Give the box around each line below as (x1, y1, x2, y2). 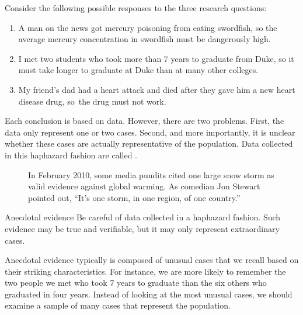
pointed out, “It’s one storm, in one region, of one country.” (28, 191, 241, 203)
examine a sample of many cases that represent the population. (5, 299, 231, 311)
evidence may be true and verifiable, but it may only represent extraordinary (5, 222, 280, 234)
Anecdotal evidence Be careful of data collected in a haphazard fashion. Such (5, 211, 281, 223)
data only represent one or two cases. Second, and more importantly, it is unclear (5, 126, 295, 138)
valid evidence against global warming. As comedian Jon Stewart (28, 180, 260, 192)
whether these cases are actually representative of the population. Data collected (5, 137, 293, 150)
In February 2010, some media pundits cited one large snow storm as (28, 168, 274, 181)
